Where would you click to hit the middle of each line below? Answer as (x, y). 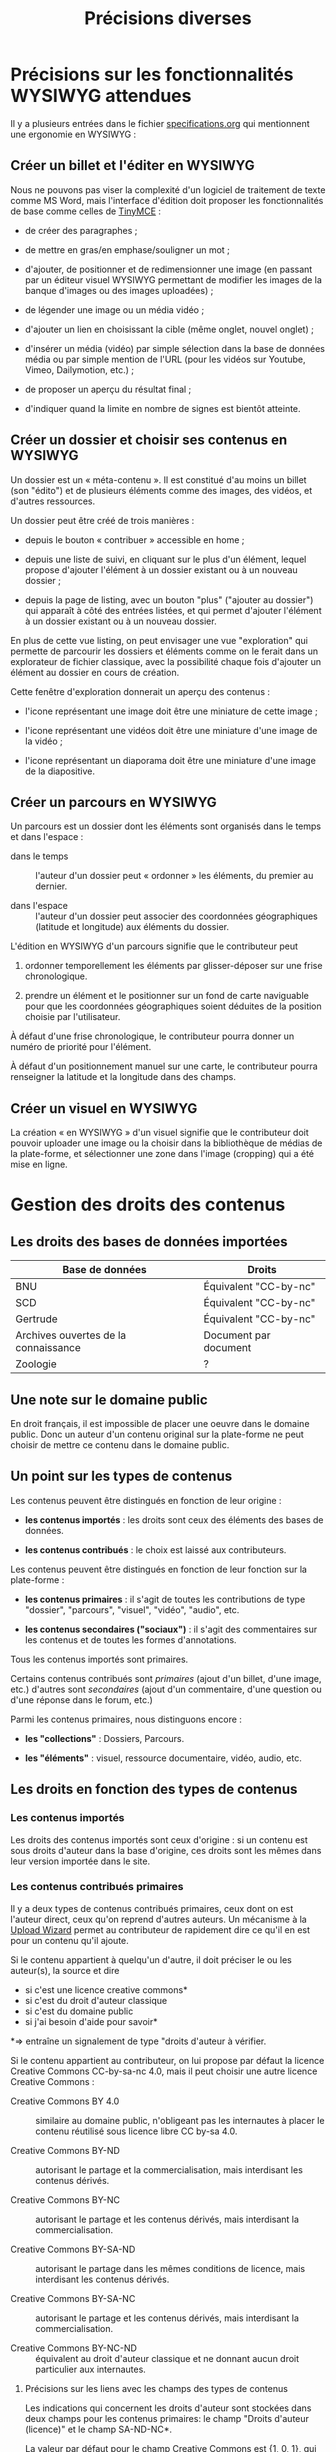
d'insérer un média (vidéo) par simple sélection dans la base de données (174, 348)
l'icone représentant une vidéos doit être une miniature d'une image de (171, 730)
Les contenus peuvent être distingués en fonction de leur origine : (146, 1500)
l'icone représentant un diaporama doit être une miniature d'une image (170, 760)
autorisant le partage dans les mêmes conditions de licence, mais (170, 2268)
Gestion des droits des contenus (148, 1204)
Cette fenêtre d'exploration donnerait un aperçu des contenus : (140, 691)
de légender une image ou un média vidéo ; (114, 309)
